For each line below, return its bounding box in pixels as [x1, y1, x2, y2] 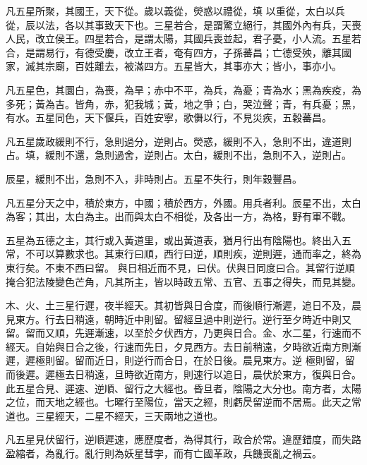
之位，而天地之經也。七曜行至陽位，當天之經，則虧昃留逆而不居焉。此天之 [6, 394, 351, 409]
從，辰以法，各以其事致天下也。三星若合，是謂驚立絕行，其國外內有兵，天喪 [6, 17, 361, 32]
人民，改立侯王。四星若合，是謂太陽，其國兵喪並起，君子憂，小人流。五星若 [6, 31, 361, 46]
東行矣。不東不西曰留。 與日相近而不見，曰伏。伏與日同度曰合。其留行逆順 [6, 260, 355, 274]
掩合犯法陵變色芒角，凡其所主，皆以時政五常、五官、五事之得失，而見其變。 [6, 274, 361, 289]
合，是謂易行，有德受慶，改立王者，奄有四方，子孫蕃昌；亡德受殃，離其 [6, 44, 342, 59]
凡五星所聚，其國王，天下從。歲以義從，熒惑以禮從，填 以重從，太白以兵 [6, 4, 345, 18]
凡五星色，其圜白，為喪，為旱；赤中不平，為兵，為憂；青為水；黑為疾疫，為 [6, 82, 361, 97]
